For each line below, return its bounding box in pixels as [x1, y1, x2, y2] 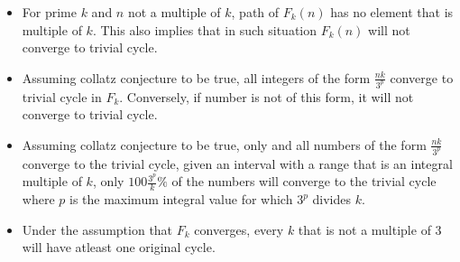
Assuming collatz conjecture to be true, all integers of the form [22, 68, 371, 87]
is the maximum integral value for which [69, 190, 293, 209]
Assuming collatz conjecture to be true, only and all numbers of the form [22, 135, 427, 154]
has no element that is [330, 3, 454, 21]
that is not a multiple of [298, 220, 431, 239]
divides [312, 190, 351, 209]
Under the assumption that [22, 220, 173, 239]
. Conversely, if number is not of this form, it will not [119, 87, 414, 106]
